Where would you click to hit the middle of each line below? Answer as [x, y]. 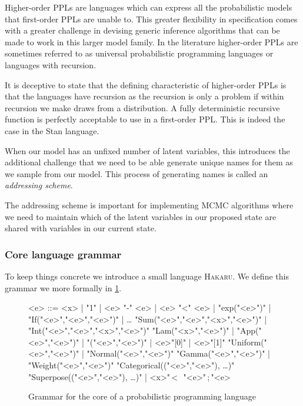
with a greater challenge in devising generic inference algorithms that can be [142, 30]
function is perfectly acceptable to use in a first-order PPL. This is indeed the [145, 119]
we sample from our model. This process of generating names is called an [136, 173]
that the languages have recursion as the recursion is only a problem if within [144, 96]
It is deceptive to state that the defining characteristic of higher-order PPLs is [146, 84]
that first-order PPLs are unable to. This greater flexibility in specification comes [151, 19]
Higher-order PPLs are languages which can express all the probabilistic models [149, 7]
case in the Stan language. [52, 130]
